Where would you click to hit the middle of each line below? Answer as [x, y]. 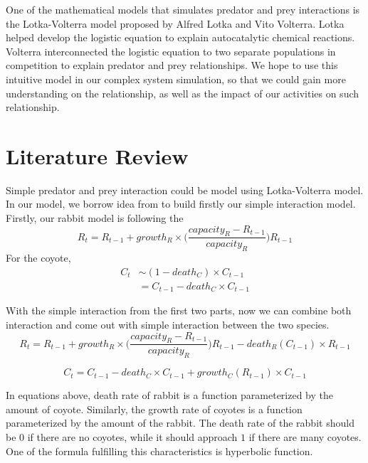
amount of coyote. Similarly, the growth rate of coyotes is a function [154, 409]
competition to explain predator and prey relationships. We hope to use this [172, 65]
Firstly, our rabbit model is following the [95, 218]
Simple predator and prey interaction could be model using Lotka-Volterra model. [185, 190]
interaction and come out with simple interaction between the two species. [168, 324]
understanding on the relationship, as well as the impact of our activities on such [183, 93]
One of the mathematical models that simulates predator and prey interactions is [183, 9]
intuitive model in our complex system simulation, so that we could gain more [176, 79]
